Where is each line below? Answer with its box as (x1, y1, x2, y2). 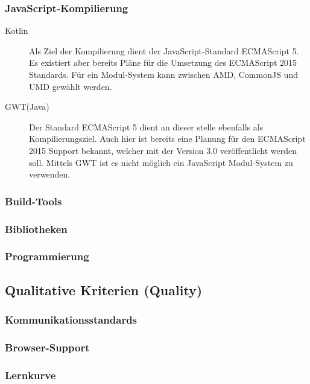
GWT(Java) (5, 100, 49, 113)
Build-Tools (5, 193, 62, 208)
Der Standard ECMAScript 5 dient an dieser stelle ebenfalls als (29, 120, 264, 133)
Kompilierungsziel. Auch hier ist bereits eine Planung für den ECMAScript (29, 132, 306, 145)
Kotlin (5, 24, 28, 37)
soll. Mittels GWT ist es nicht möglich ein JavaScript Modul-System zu (29, 156, 293, 168)
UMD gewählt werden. (29, 80, 112, 92)
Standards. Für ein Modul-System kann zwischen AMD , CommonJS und (29, 68, 298, 80)
